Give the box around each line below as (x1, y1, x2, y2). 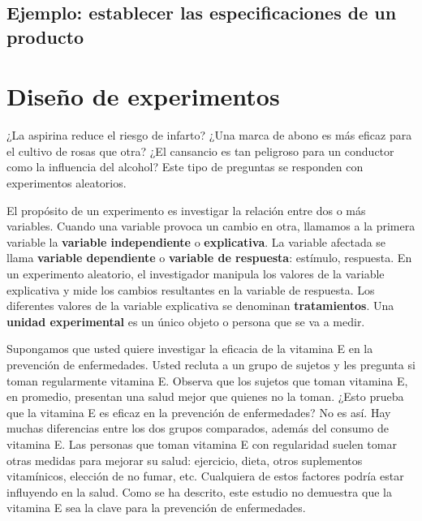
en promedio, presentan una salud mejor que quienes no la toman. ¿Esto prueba (6, 388, 404, 405)
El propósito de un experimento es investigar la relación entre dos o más (6, 201, 366, 218)
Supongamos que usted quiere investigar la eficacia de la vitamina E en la (6, 340, 373, 357)
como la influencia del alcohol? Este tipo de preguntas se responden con (6, 158, 364, 175)
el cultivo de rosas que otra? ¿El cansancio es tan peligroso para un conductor (6, 142, 394, 159)
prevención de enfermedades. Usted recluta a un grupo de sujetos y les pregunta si (6, 356, 416, 373)
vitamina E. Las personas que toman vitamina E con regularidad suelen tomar (6, 435, 397, 452)
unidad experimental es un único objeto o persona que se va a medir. (6, 312, 365, 329)
